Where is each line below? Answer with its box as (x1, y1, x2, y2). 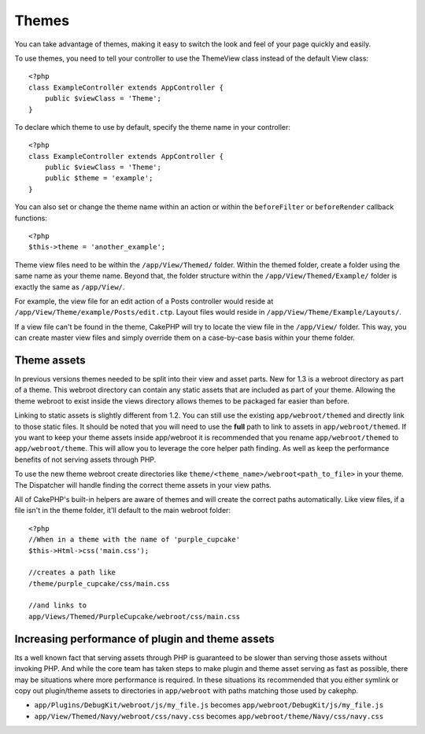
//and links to (28, 601, 87, 610)
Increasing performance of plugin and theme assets (14, 632, 275, 645)
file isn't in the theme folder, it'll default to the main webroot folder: (14, 506, 231, 515)
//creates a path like (28, 568, 116, 577)
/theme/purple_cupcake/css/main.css (28, 579, 170, 588)
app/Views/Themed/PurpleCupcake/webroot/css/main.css (28, 612, 240, 621)
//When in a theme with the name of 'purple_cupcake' (28, 535, 240, 544)
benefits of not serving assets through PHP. (14, 455, 157, 464)
